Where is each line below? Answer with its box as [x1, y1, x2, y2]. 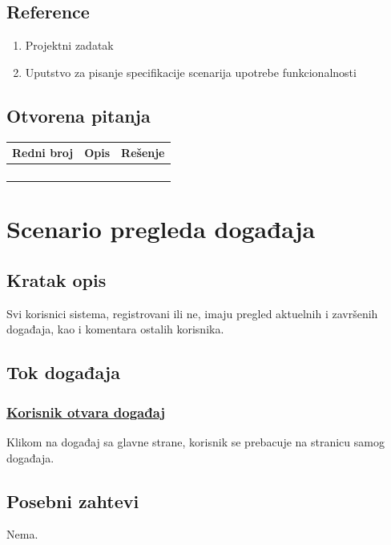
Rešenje [121, 144, 165, 161]
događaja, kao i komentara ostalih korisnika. [6, 321, 224, 337]
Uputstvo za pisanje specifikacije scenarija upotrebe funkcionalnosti [25, 63, 357, 80]
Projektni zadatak [25, 37, 114, 54]
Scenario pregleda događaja [6, 212, 316, 245]
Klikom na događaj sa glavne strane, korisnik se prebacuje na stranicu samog [6, 433, 385, 450]
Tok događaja [6, 360, 120, 385]
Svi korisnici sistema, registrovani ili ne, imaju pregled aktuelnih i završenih [6, 305, 378, 321]
